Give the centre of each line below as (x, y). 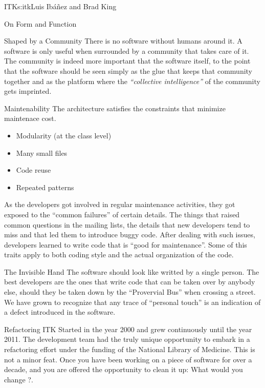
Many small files (42, 152)
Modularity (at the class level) (64, 135)
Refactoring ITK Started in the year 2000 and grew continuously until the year (128, 329)
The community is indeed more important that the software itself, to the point (127, 61)
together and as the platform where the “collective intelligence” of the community (132, 81)
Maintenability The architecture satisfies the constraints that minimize (115, 108)
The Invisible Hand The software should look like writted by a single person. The (132, 271)
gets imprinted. (28, 91)
